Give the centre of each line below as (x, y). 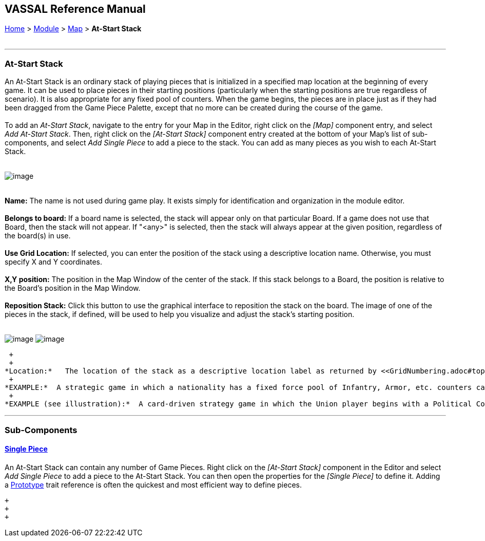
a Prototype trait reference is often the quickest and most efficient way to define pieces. (153, 484)
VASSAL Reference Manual (75, 9)
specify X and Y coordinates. (54, 262)
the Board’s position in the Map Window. (73, 288)
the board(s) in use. (38, 236)
